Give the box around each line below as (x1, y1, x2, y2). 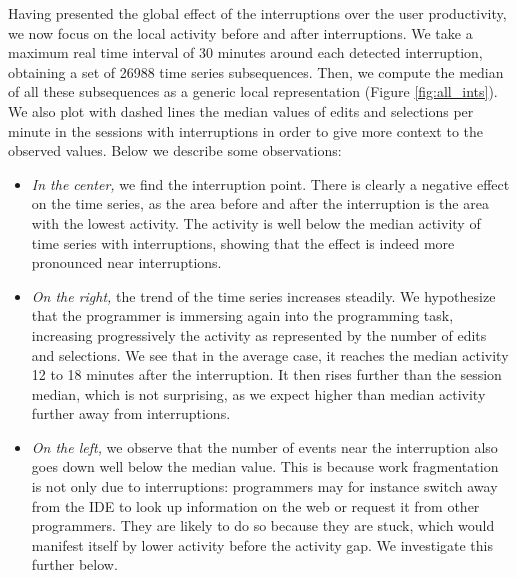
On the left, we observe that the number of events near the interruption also (31, 436, 498, 457)
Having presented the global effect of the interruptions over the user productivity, (8, 3, 507, 23)
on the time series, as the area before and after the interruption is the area (31, 193, 489, 214)
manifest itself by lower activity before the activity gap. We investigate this (31, 534, 493, 555)
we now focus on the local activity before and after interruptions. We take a (8, 22, 473, 43)
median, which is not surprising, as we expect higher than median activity (31, 383, 486, 404)
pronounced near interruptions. (31, 252, 222, 273)
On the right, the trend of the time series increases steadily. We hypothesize (31, 285, 496, 306)
